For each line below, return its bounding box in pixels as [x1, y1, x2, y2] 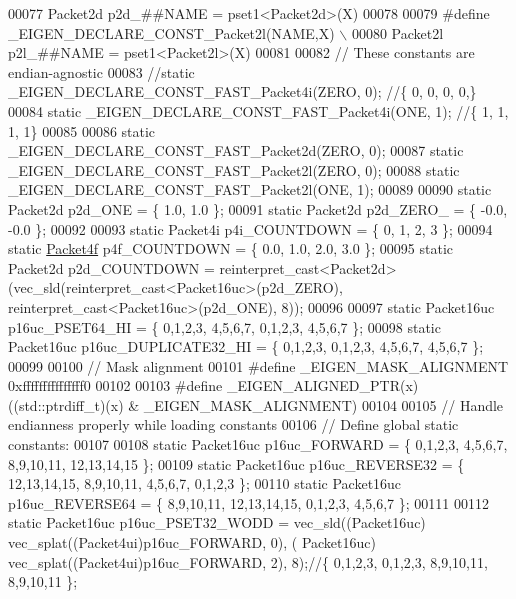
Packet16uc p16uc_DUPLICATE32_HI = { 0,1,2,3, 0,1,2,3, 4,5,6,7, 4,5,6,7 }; [8, 336, 484, 357]
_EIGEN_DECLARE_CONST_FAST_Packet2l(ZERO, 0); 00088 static [8, 159, 460, 180]
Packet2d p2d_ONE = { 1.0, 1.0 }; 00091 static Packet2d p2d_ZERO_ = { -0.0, [8, 198, 508, 219]
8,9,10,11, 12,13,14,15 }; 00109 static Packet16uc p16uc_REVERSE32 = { [8, 453, 465, 474]
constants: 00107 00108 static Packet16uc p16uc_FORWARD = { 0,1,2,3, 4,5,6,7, [8, 434, 508, 455]
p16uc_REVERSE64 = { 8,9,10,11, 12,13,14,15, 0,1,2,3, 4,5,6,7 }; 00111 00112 [8, 492, 489, 513]
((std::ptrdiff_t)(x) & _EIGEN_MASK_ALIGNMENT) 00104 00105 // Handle [8, 394, 504, 415]
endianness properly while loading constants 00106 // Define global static [8, 414, 459, 435]
